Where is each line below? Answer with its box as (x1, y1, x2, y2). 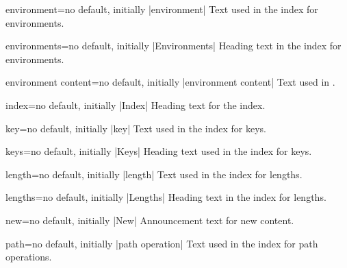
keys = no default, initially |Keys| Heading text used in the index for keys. (5, 144, 312, 158)
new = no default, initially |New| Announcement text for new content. (5, 212, 294, 227)
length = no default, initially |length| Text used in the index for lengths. (5, 167, 303, 181)
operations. (5, 249, 52, 264)
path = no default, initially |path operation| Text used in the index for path (5, 236, 318, 250)
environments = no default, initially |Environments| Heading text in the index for (5, 38, 342, 53)
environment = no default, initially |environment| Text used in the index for (5, 2, 318, 16)
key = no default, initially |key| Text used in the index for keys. (5, 121, 266, 135)
